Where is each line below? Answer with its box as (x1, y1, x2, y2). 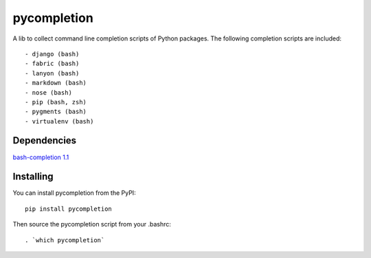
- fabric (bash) (25, 60, 80, 68)
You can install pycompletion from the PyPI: (12, 189, 137, 197)
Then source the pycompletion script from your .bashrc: (12, 220, 171, 228)
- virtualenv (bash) (25, 117, 94, 125)
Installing (12, 171, 54, 183)
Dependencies (12, 134, 77, 147)
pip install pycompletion (25, 204, 113, 213)
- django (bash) (25, 50, 80, 58)
